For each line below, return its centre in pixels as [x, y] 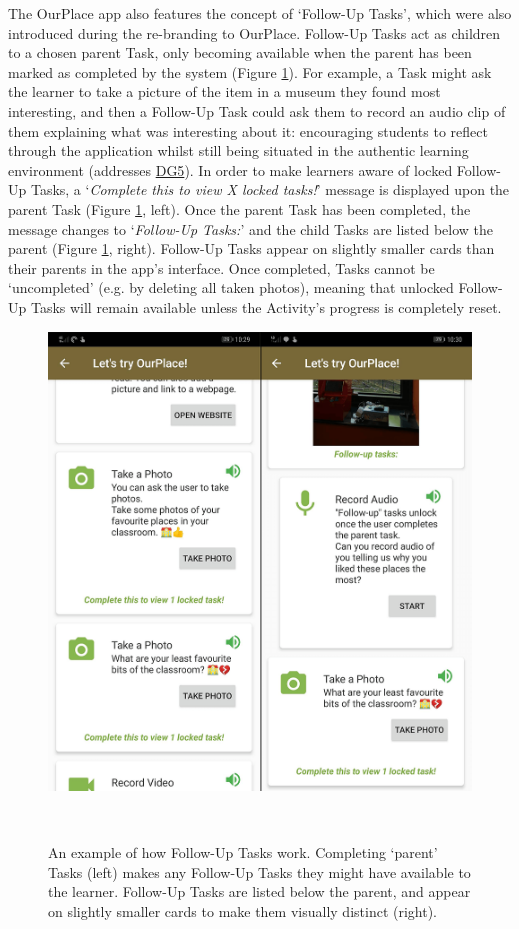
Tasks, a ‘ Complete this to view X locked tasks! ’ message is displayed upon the [270, 189]
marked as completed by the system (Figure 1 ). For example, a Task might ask [250, 71]
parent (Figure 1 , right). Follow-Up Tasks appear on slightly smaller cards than [251, 248]
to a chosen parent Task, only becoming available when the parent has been [240, 52]
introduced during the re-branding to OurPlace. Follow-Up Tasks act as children [254, 32]
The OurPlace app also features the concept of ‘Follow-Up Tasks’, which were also [260, 13]
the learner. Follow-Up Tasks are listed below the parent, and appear [259, 891]
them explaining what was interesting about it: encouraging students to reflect [248, 130]
